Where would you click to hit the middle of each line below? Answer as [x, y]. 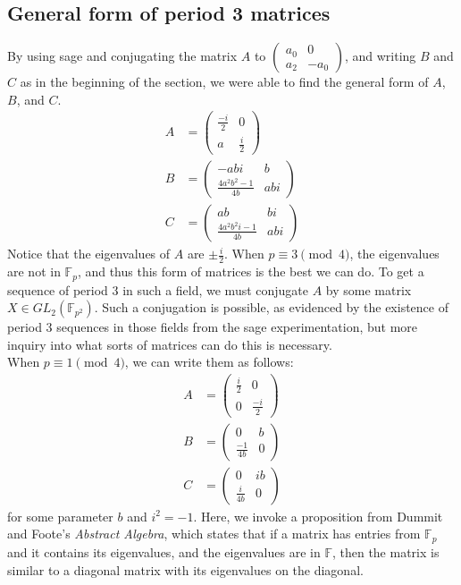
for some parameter [60, 516]
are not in [34, 271]
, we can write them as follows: [209, 362]
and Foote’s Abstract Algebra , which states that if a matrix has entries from [214, 534]
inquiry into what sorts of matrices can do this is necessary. [170, 344]
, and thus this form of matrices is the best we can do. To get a [251, 271]
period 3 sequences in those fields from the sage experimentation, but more [213, 327]
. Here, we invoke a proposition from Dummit [318, 516]
